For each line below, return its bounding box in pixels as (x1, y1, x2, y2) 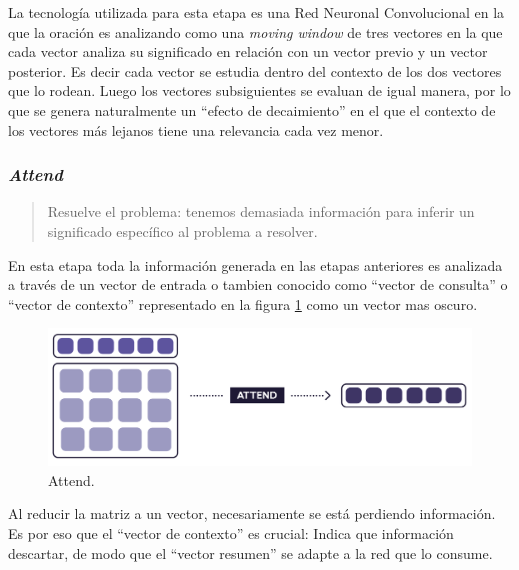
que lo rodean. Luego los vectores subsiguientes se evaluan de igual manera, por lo (8, 80, 511, 101)
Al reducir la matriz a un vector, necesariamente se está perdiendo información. (8, 503, 496, 524)
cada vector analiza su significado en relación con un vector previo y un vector (8, 41, 488, 62)
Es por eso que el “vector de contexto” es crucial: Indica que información (8, 523, 454, 543)
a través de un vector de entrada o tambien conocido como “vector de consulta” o (8, 274, 508, 295)
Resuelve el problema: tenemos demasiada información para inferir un (47, 201, 475, 222)
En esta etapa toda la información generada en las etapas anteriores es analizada (8, 254, 503, 275)
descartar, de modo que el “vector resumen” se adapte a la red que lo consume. (8, 542, 493, 563)
